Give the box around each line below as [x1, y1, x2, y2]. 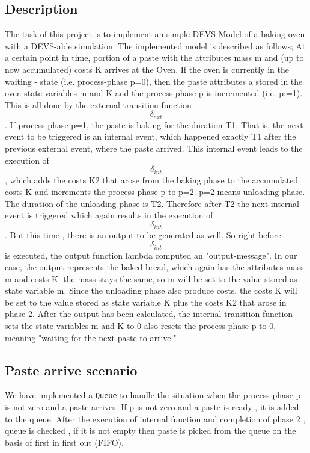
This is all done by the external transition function [5, 98, 192, 111]
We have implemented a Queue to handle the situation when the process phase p [5, 389, 301, 401]
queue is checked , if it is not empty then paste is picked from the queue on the [5, 424, 296, 437]
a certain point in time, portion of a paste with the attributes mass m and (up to [5, 51, 304, 64]
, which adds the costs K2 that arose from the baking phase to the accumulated [5, 173, 299, 186]
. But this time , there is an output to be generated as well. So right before [5, 229, 281, 241]
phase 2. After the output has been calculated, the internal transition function [5, 307, 293, 320]
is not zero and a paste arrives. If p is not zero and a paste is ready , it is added [5, 401, 299, 413]
